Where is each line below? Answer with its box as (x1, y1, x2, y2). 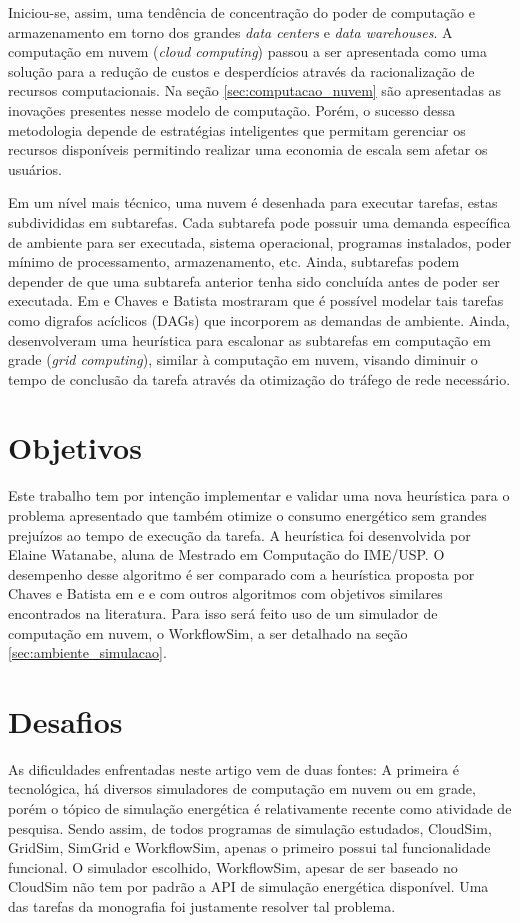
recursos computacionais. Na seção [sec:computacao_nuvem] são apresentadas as (8, 80, 502, 101)
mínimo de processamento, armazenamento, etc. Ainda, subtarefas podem (8, 251, 460, 272)
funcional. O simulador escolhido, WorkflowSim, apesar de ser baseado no (8, 856, 458, 877)
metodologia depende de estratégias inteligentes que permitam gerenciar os (8, 119, 466, 140)
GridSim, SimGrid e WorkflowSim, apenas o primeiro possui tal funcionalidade (8, 837, 491, 858)
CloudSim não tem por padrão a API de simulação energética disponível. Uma (8, 876, 489, 897)
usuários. (8, 158, 62, 179)
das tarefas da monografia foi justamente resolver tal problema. (8, 896, 396, 917)
